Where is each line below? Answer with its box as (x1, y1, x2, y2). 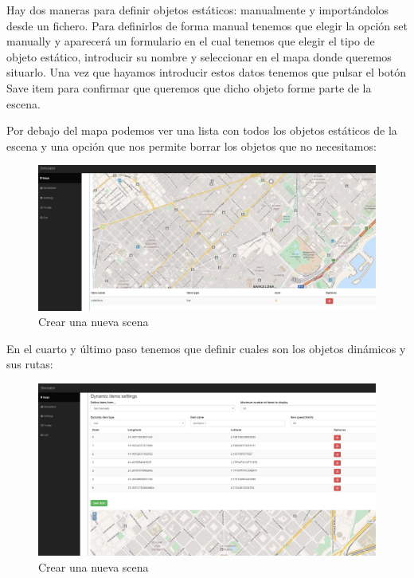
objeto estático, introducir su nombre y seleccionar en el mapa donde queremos (6, 48, 392, 65)
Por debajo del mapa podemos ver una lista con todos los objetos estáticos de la (6, 122, 397, 139)
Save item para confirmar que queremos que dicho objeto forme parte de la (6, 79, 372, 96)
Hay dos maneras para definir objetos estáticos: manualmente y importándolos (6, 2, 389, 18)
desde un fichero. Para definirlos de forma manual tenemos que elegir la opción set (6, 17, 408, 33)
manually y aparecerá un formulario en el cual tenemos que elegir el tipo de (6, 33, 375, 49)
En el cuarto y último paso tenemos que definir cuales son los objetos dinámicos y (6, 340, 406, 356)
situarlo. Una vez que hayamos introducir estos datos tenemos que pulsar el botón (6, 64, 406, 81)
